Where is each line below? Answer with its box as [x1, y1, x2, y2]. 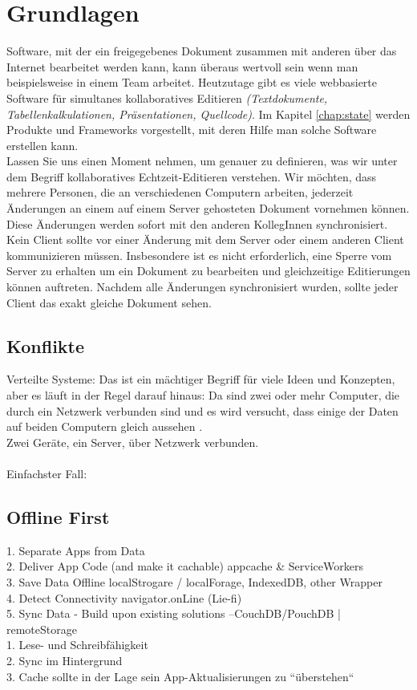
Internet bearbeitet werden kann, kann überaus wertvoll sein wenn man [6, 58, 358, 75]
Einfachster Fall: [6, 465, 87, 481]
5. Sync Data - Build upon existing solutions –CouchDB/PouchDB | [6, 605, 341, 622]
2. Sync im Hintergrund [6, 651, 123, 668]
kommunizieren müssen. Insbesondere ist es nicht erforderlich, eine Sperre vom [6, 246, 392, 263]
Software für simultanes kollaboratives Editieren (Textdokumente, [6, 89, 328, 106]
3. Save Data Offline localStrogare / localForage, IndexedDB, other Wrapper [6, 573, 383, 590]
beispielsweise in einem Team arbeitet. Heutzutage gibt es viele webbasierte [6, 74, 377, 91]
